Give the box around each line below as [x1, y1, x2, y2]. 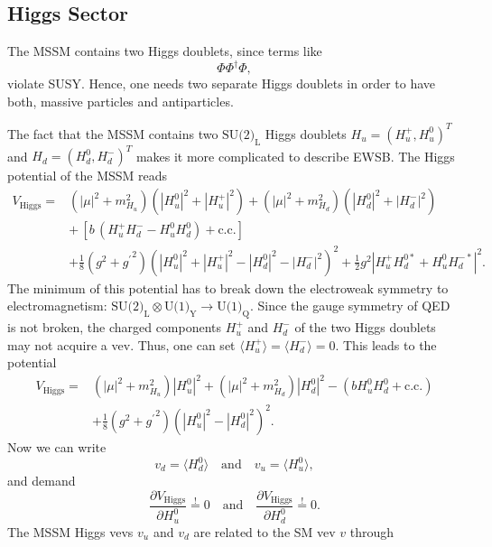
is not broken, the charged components [7, 318, 222, 337]
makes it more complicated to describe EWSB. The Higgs [135, 146, 455, 165]
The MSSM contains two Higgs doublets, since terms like [7, 42, 322, 60]
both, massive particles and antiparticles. [7, 91, 234, 110]
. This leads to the [335, 335, 437, 354]
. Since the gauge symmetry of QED [249, 296, 450, 315]
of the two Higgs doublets [294, 318, 436, 337]
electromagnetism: [7, 296, 107, 315]
